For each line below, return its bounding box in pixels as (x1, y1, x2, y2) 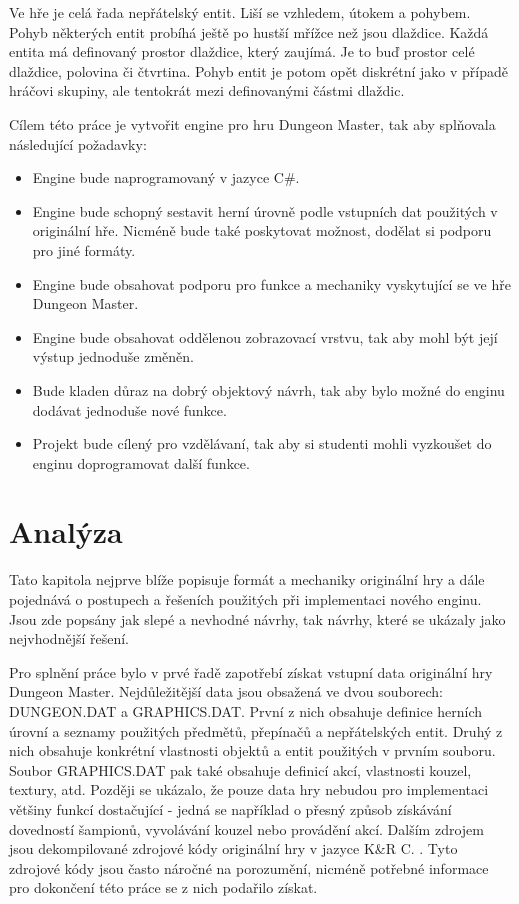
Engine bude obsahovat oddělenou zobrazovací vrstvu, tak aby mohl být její (32, 326, 498, 347)
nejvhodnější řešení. (9, 628, 129, 649)
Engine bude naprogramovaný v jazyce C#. (32, 167, 300, 188)
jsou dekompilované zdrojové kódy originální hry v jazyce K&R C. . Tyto (9, 838, 458, 859)
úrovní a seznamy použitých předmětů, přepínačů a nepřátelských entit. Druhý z (9, 720, 503, 741)
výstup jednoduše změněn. (32, 346, 194, 367)
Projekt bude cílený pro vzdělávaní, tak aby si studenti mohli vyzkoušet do (32, 433, 492, 454)
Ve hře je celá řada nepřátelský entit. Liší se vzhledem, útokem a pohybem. (9, 2, 471, 22)
